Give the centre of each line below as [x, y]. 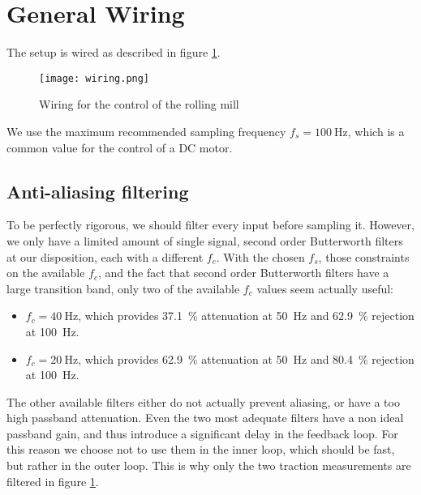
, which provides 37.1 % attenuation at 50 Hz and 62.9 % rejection [246, 316]
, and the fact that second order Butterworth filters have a [244, 273]
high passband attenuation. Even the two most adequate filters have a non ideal [205, 418]
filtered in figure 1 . [53, 481]
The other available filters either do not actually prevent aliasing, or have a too [203, 401]
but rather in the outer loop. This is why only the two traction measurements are [209, 465]
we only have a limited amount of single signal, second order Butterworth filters [205, 240]
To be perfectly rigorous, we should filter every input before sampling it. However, [210, 225]
